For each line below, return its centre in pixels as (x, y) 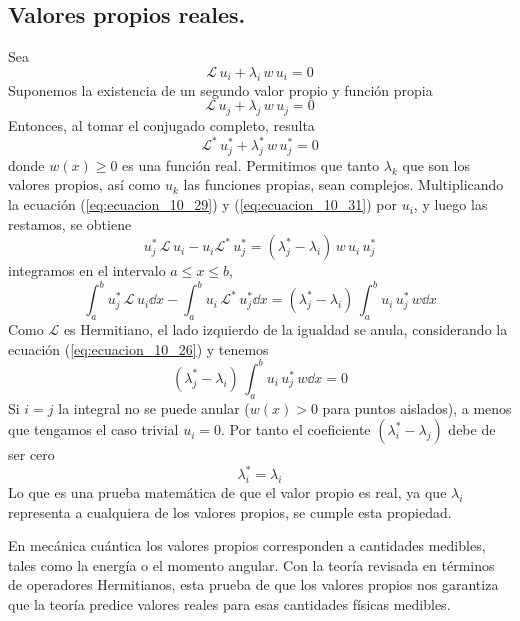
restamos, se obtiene (70, 223)
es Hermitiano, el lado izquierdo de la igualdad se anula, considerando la (285, 329)
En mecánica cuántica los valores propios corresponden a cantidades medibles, (247, 545)
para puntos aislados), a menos (417, 407)
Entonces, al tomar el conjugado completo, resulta (161, 124)
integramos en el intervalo (87, 270)
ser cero (31, 454)
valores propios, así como (84, 184)
